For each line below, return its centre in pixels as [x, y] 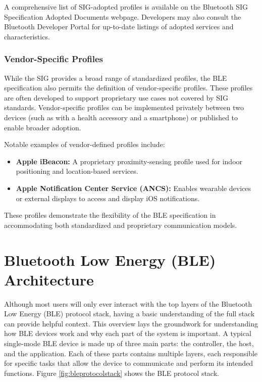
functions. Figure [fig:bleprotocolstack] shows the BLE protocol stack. [112, 373]
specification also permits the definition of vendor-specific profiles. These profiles [128, 88]
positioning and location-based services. [77, 171]
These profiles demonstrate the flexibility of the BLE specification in [110, 215]
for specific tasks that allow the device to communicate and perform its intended [129, 363]
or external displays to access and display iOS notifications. [108, 198]
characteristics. [27, 36]
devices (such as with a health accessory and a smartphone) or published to [121, 117]
